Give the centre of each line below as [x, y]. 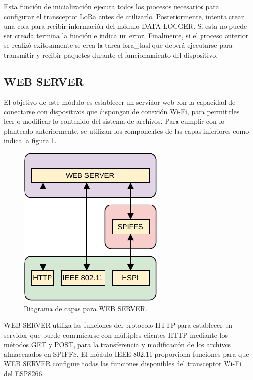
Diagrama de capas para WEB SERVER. [85, 308]
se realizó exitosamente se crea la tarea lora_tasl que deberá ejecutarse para [118, 45]
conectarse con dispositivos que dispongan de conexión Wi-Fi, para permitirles [122, 111]
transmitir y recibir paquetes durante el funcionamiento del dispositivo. [111, 54]
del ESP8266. [24, 373]
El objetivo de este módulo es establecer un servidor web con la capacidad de [120, 102]
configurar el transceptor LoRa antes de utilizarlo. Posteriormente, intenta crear [124, 16]
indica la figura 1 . [30, 140]
